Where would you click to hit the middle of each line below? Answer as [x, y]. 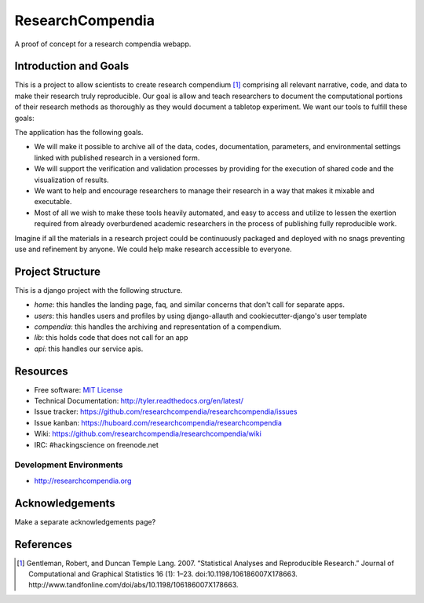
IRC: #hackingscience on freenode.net [96, 444]
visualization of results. [71, 180]
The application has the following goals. [79, 133]
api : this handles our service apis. [89, 349]
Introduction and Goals [72, 66]
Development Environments [69, 465]
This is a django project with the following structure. [99, 290]
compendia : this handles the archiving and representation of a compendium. [158, 327]
